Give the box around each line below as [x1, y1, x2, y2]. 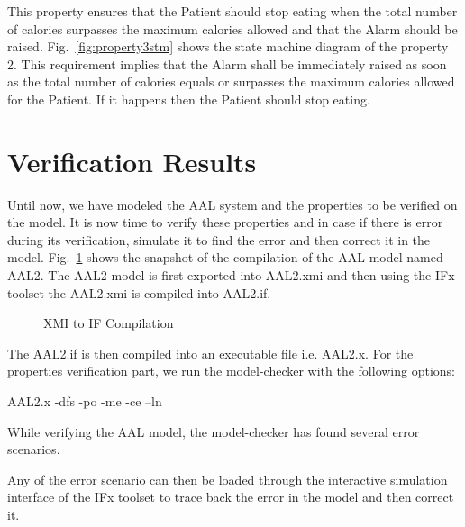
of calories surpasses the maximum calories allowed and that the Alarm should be [7, 19, 458, 38]
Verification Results [7, 142, 257, 179]
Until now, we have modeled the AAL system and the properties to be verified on [7, 195, 458, 214]
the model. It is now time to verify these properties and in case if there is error [7, 213, 443, 232]
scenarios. [7, 440, 60, 459]
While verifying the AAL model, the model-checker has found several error [7, 422, 420, 441]
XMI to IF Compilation [43, 313, 174, 332]
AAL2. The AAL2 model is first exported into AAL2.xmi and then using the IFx [7, 266, 455, 285]
